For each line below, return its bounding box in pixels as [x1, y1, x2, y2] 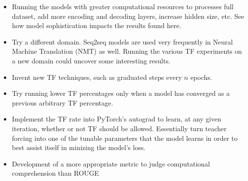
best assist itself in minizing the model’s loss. [12, 142, 146, 152]
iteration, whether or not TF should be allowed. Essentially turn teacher [12, 123, 227, 133]
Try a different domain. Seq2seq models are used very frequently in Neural [12, 36, 233, 46]
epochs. [190, 72, 212, 82]
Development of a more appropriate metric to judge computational [12, 158, 210, 168]
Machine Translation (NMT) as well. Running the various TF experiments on [12, 46, 242, 56]
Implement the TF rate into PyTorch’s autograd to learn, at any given [12, 114, 221, 124]
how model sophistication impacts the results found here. [12, 20, 182, 30]
